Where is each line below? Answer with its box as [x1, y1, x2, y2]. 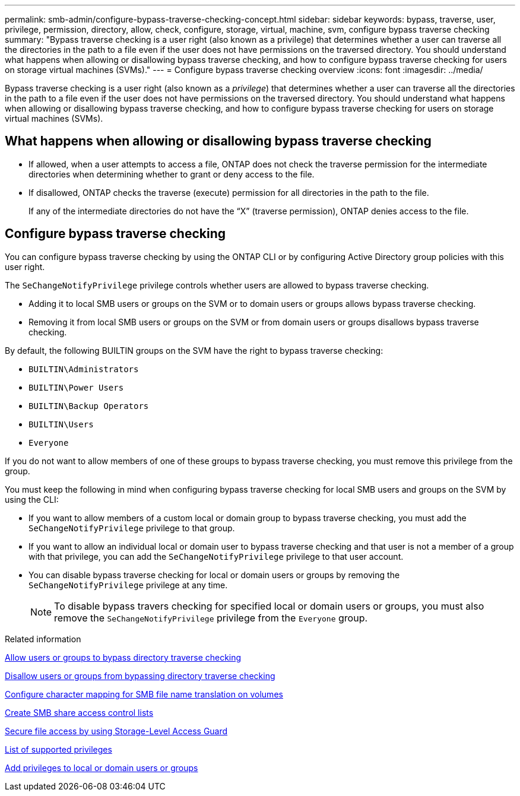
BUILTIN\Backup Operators [28, 401, 149, 411]
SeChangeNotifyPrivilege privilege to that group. [28, 522, 235, 533]
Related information [5, 633, 81, 644]
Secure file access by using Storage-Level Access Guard [5, 725, 228, 736]
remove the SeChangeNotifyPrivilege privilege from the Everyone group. [54, 611, 368, 624]
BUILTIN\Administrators [28, 364, 139, 374]
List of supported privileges [5, 744, 112, 754]
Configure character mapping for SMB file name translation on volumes [5, 689, 283, 699]
